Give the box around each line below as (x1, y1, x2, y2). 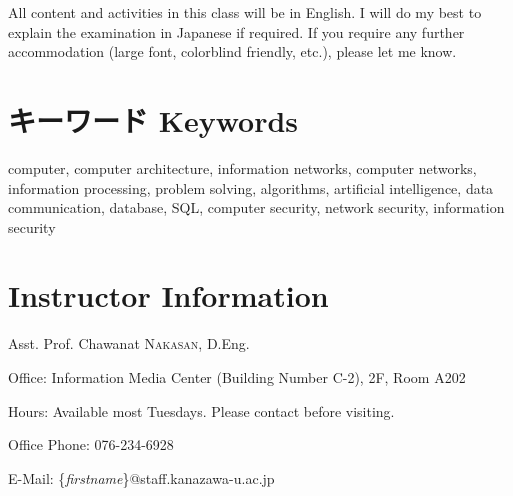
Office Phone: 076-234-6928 (8, 434, 174, 455)
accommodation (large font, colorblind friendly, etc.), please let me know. (8, 41, 457, 62)
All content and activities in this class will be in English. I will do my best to (8, 2, 482, 22)
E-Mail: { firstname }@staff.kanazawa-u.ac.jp (8, 467, 275, 488)
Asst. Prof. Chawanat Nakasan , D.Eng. (8, 333, 250, 354)
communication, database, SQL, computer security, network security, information (8, 197, 505, 218)
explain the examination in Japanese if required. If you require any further (8, 21, 465, 42)
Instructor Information (8, 275, 329, 316)
